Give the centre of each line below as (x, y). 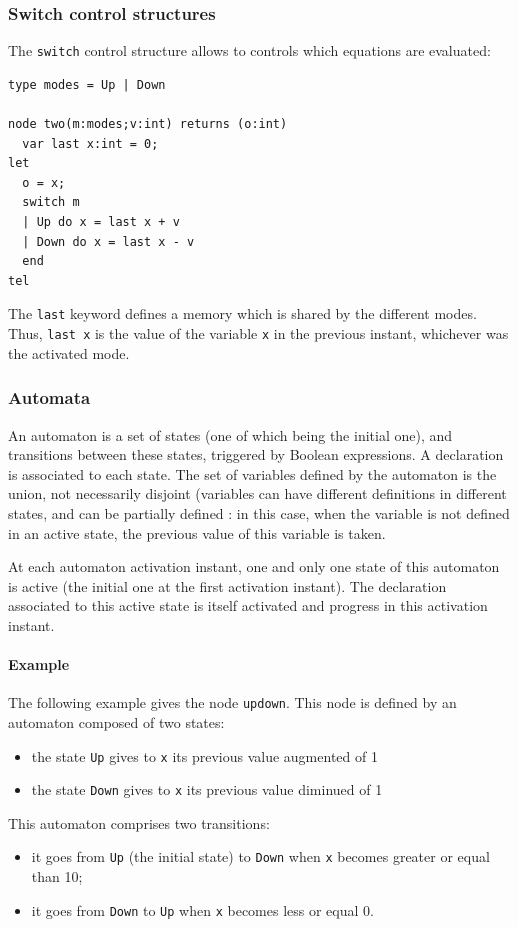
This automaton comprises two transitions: (139, 822)
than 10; (57, 876)
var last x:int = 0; (90, 143)
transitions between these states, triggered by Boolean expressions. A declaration (256, 454)
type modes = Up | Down (87, 84)
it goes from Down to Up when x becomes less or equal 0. (202, 909)
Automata (49, 397)
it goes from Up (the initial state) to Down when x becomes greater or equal (260, 856)
